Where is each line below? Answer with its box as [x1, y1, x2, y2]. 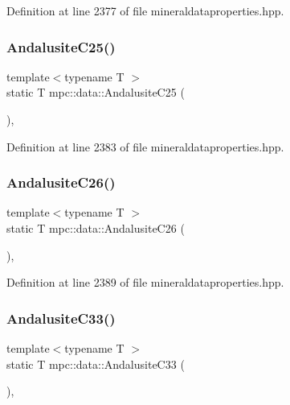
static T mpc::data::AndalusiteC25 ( [6, 84, 185, 101]
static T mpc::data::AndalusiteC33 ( [6, 355, 185, 372]
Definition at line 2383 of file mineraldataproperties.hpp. [6, 138, 284, 155]
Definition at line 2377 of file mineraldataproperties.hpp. [6, 2, 284, 19]
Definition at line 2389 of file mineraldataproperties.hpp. [6, 274, 284, 291]
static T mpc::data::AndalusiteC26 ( [6, 220, 185, 236]
